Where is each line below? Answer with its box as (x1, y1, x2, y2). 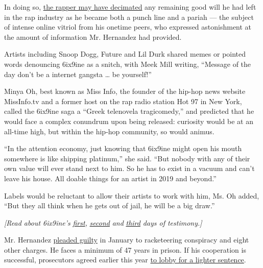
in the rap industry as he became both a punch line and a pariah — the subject (4, 11, 254, 22)
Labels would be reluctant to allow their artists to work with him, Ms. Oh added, (4, 190, 259, 201)
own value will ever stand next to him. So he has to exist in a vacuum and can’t (4, 163, 255, 174)
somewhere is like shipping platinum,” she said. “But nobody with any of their (4, 153, 250, 163)
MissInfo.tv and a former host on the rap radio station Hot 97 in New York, (4, 95, 242, 106)
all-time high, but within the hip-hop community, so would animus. (4, 126, 214, 136)
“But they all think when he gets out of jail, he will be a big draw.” (4, 200, 215, 211)
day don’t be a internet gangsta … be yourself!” (4, 68, 152, 79)
